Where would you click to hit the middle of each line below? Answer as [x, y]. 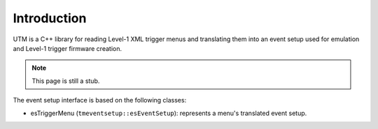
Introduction [50, 18]
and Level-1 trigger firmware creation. [68, 48]
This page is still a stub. [66, 81]
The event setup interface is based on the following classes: [100, 100]
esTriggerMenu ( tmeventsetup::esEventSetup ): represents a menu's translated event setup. [169, 113]
